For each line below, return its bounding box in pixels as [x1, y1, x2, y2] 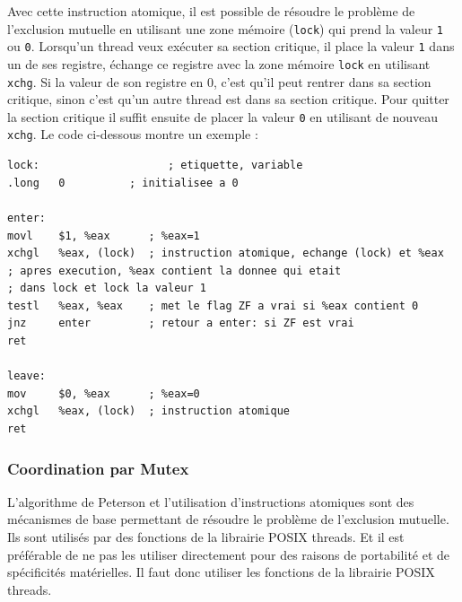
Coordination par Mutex [7, 457, 189, 479]
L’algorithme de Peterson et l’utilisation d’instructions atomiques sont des [7, 492, 414, 510]
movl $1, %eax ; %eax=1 [7, 229, 200, 242]
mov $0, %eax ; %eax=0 [7, 387, 200, 400]
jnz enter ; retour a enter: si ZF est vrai [7, 317, 354, 330]
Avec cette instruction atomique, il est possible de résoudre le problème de [7, 2, 415, 20]
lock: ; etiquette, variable [7, 159, 303, 172]
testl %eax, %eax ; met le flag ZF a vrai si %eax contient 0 [7, 299, 419, 312]
